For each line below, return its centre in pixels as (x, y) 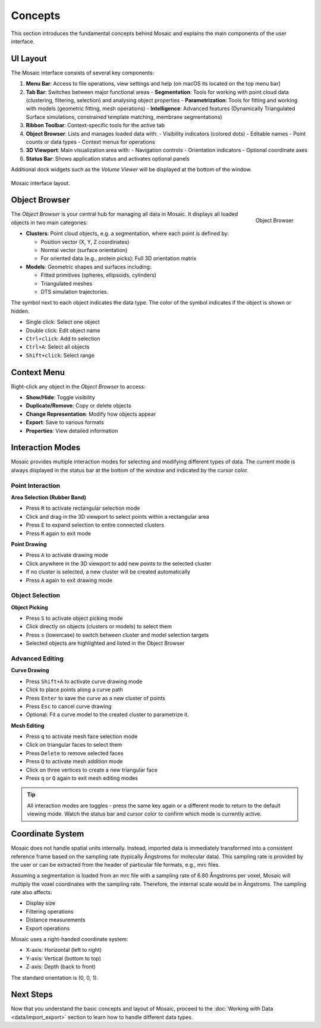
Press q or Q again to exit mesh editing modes (82, 778)
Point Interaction (36, 485)
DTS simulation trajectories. (75, 292)
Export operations (48, 928)
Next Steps (32, 994)
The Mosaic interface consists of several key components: (83, 73)
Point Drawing (29, 544)
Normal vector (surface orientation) (84, 250)
